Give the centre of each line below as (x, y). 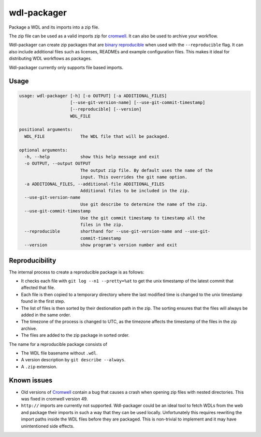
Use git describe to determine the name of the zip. (144, 204)
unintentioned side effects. (48, 426)
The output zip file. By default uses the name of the (146, 170)
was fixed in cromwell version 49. (54, 399)
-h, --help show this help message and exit (92, 157)
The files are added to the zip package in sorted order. (75, 335)
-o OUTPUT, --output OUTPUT (58, 163)
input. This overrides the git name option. (134, 177)
